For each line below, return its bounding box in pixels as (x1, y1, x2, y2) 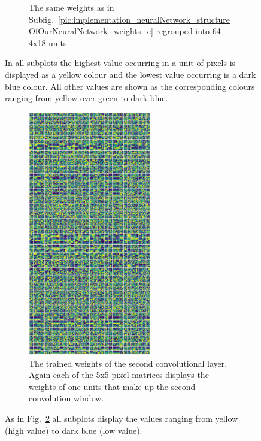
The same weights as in (29, 1, 114, 13)
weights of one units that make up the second (29, 380, 196, 392)
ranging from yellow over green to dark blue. (5, 92, 168, 104)
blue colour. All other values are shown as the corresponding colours (5, 80, 255, 92)
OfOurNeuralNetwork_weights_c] (29, 25, 153, 37)
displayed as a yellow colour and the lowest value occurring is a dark (5, 68, 256, 80)
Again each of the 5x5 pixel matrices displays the (29, 368, 209, 381)
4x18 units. (29, 36, 69, 49)
